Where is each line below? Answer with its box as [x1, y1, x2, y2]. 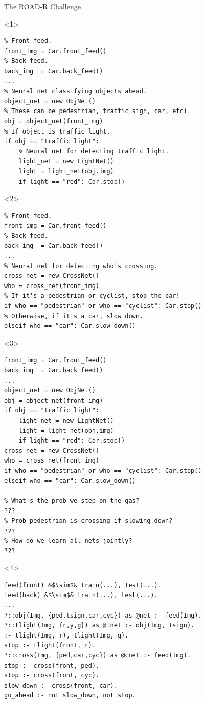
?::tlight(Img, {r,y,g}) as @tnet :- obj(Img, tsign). [4, 622, 195, 629]
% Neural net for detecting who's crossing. [4, 262, 158, 270]
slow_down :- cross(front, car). [4, 682, 118, 689]
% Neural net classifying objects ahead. [4, 87, 147, 95]
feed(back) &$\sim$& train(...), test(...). [4, 591, 158, 599]
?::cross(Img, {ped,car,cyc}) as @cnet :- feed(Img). [4, 652, 191, 660]
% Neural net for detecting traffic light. [18, 147, 169, 155]
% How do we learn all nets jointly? [4, 537, 132, 545]
